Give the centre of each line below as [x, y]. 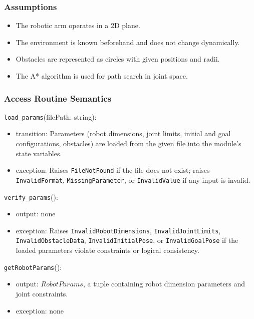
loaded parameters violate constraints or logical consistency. [107, 250]
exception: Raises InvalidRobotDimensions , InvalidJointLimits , [118, 230]
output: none [36, 214]
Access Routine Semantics [58, 98]
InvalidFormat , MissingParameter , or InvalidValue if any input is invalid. [133, 180]
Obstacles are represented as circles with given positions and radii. [118, 59]
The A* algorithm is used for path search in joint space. [102, 76]
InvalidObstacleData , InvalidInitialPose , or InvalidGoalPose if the [127, 240]
